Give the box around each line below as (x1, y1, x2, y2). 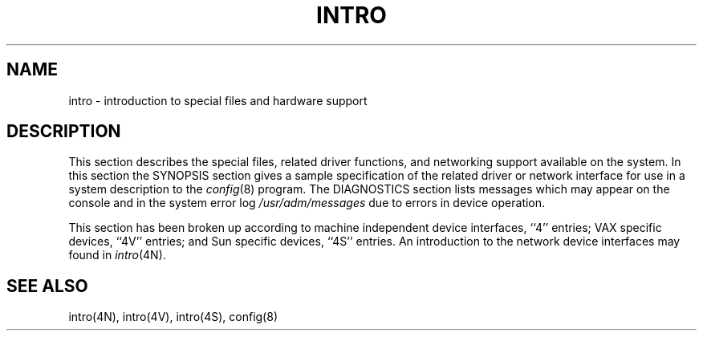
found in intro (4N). (68, 248, 166, 262)
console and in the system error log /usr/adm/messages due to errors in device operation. (68, 196, 546, 210)
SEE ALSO (6, 275, 88, 296)
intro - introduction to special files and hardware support (68, 93, 368, 108)
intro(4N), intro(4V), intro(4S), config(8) (68, 310, 278, 324)
